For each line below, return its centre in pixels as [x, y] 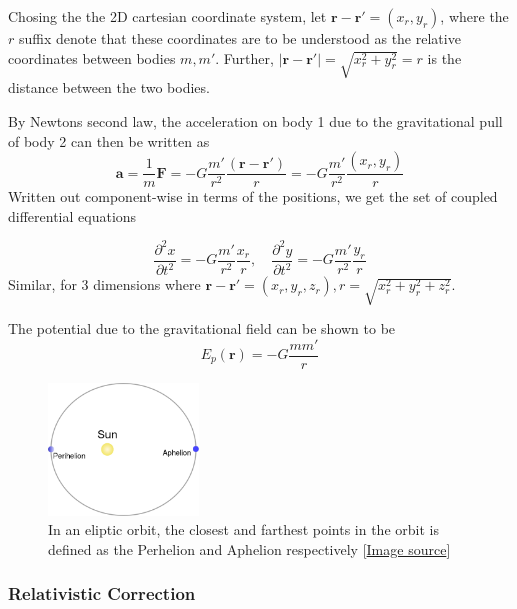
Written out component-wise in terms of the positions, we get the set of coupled [253, 196]
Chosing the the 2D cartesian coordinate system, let [167, 16]
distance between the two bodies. [109, 87]
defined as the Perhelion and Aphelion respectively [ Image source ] [249, 548]
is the [444, 57]
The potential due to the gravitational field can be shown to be [202, 327]
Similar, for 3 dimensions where [104, 284]
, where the [474, 16]
